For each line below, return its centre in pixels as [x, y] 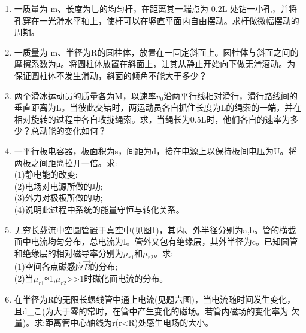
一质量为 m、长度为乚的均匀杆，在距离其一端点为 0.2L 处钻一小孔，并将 [156, 8]
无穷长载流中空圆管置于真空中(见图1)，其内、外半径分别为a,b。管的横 [151, 229]
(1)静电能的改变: [46, 174]
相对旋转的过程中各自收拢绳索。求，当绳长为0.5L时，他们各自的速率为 [152, 119]
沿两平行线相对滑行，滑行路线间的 [231, 95]
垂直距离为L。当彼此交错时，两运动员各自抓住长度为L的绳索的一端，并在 [158, 107]
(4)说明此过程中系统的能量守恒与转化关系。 [99, 209]
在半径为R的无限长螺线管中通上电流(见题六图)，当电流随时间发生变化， [154, 299]
